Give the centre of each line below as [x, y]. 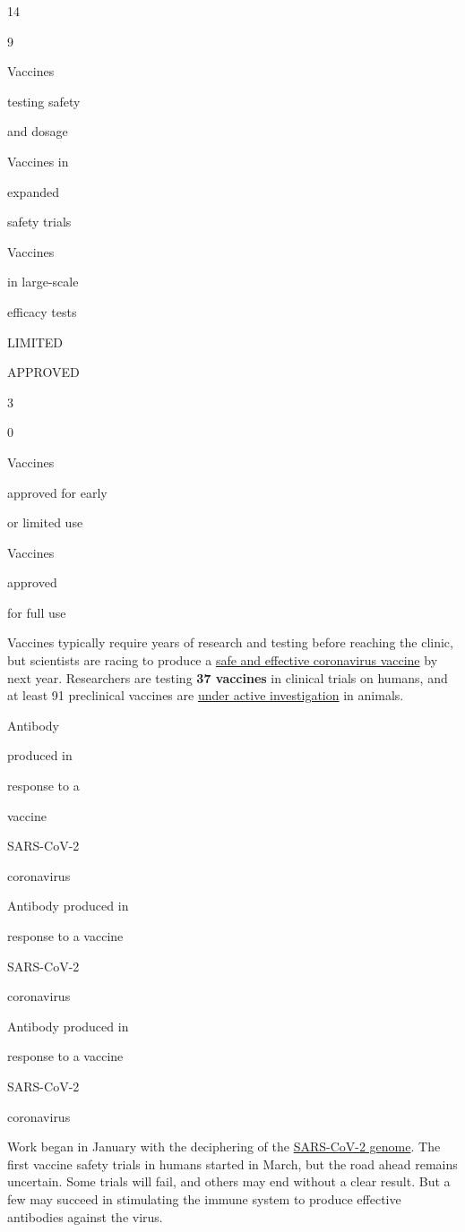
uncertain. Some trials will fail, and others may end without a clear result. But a [229, 1181]
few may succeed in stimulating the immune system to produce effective [204, 1198]
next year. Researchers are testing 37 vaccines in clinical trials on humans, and [228, 677]
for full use [37, 612]
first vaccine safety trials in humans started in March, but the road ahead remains [232, 1164]
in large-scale [43, 282]
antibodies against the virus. [85, 1216]
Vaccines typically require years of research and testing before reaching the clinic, [230, 642]
